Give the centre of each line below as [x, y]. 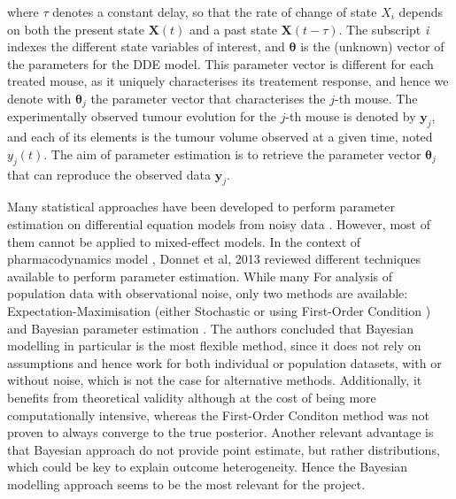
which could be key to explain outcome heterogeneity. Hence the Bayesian [208, 467]
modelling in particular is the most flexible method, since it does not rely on [214, 345]
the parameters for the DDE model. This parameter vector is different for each [220, 63]
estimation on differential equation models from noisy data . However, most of [219, 224]
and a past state [233, 29]
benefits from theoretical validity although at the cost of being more [192, 397]
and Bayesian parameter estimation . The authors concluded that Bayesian [210, 328]
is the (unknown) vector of [372, 46]
